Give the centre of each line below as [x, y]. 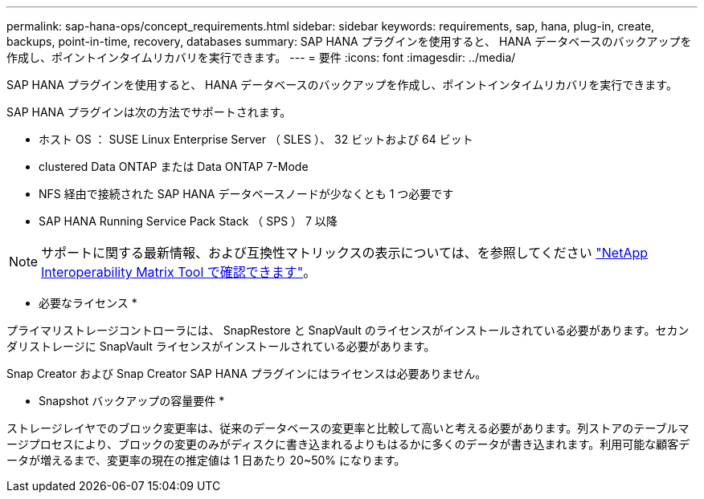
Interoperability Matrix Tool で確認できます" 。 [179, 272]
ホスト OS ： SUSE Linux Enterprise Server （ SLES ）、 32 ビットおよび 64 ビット [256, 139]
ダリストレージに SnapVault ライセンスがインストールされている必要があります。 [221, 346]
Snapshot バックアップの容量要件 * [132, 401]
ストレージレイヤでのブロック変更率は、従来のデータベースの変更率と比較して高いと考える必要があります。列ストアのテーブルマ [348, 428]
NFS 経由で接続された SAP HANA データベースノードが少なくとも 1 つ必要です [246, 194]
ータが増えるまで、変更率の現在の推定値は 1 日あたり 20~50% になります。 [206, 460]
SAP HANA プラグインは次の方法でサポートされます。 [149, 112]
